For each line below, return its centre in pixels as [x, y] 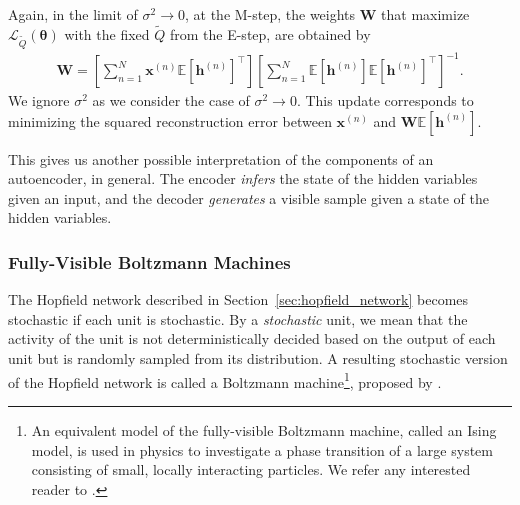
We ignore [39, 100]
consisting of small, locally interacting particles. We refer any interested [251, 469]
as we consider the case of [171, 100]
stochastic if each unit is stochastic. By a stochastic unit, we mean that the [238, 318]
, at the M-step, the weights [270, 14]
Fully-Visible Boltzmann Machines [149, 261]
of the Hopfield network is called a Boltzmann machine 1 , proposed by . [225, 380]
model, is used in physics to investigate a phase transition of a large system [262, 449]
